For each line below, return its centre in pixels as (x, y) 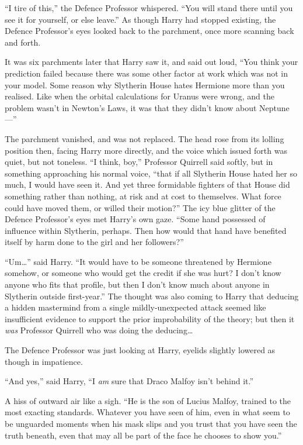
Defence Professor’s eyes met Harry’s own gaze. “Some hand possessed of (135, 219)
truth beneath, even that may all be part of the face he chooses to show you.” (143, 435)
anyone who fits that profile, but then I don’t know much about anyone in (137, 284)
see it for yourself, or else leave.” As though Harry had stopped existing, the (140, 19)
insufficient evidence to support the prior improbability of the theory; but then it (150, 318)
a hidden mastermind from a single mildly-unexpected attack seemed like (135, 307)
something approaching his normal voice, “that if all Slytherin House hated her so (151, 173)
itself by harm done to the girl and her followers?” (94, 242)
